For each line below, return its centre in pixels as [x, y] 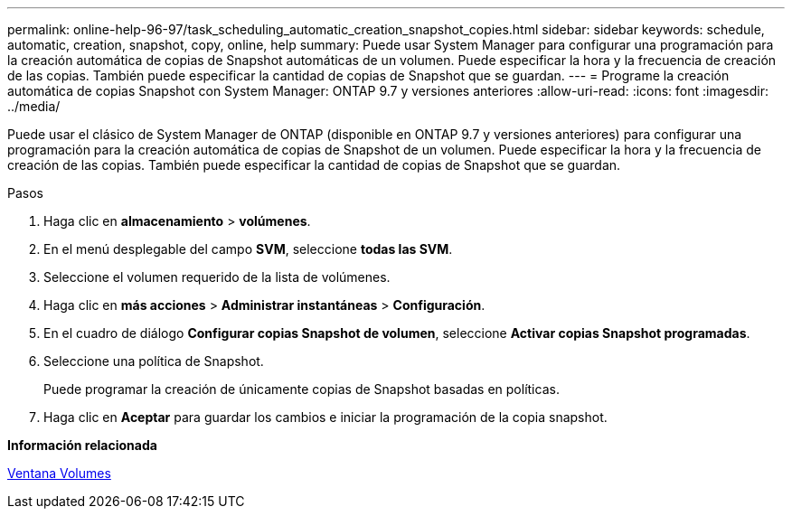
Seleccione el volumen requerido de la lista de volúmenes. [217, 277]
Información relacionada [82, 445]
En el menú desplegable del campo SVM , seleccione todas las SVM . [248, 249]
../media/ [34, 106]
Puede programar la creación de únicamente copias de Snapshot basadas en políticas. [302, 389]
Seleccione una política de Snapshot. [154, 361]
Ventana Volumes [59, 473]
